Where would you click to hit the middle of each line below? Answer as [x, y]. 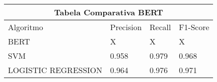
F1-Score [194, 27]
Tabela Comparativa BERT [108, 12]
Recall [160, 27]
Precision [126, 27]
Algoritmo [26, 27]
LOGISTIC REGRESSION [55, 70]
